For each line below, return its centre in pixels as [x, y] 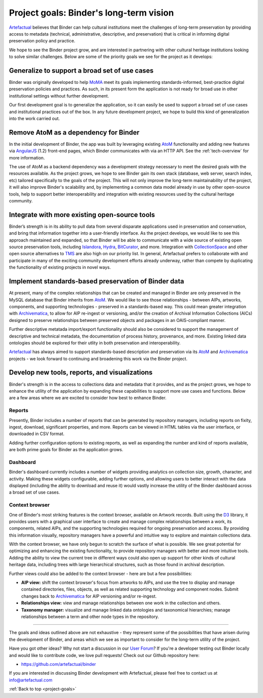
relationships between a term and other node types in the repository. [90, 617]
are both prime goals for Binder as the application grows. [66, 450]
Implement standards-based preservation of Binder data [97, 281]
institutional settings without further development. [59, 96]
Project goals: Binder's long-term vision [91, 13]
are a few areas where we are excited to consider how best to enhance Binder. [88, 398]
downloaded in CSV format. [37, 434]
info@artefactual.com [31, 680]
